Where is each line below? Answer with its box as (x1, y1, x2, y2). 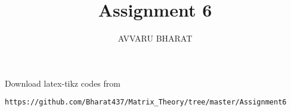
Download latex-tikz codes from (5, 77, 120, 89)
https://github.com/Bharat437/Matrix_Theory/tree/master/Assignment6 (5, 98, 287, 107)
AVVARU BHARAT (117, 32, 193, 45)
